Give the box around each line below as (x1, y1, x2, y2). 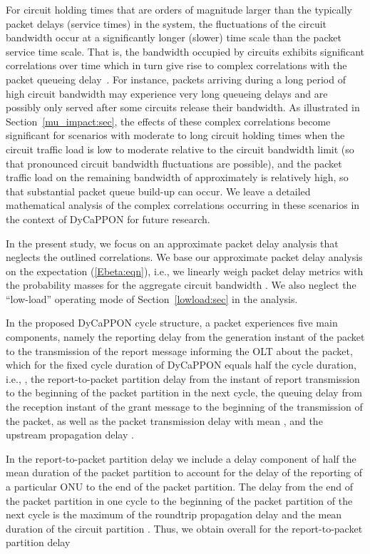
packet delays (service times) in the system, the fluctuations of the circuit (6, 16, 327, 31)
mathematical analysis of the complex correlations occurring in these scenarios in (6, 198, 360, 212)
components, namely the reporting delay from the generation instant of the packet (6, 329, 365, 344)
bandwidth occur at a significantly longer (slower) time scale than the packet (6, 30, 341, 45)
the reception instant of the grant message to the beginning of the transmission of (6, 399, 363, 414)
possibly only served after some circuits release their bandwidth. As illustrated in (6, 100, 360, 115)
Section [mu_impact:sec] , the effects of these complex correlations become (6, 113, 331, 128)
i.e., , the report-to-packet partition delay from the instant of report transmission (6, 371, 360, 386)
